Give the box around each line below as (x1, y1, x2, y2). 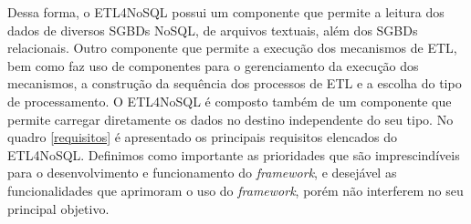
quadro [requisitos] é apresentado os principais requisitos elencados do (7, 127, 398, 147)
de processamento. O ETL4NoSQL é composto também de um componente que (7, 91, 452, 110)
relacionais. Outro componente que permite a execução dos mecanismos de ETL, (7, 38, 457, 57)
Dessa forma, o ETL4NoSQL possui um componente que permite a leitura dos (7, 3, 445, 21)
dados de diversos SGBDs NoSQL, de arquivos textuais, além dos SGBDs (7, 20, 418, 39)
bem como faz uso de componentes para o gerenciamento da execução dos (7, 56, 419, 75)
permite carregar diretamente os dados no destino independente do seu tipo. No (7, 109, 454, 128)
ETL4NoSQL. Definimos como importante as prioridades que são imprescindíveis (7, 145, 460, 164)
